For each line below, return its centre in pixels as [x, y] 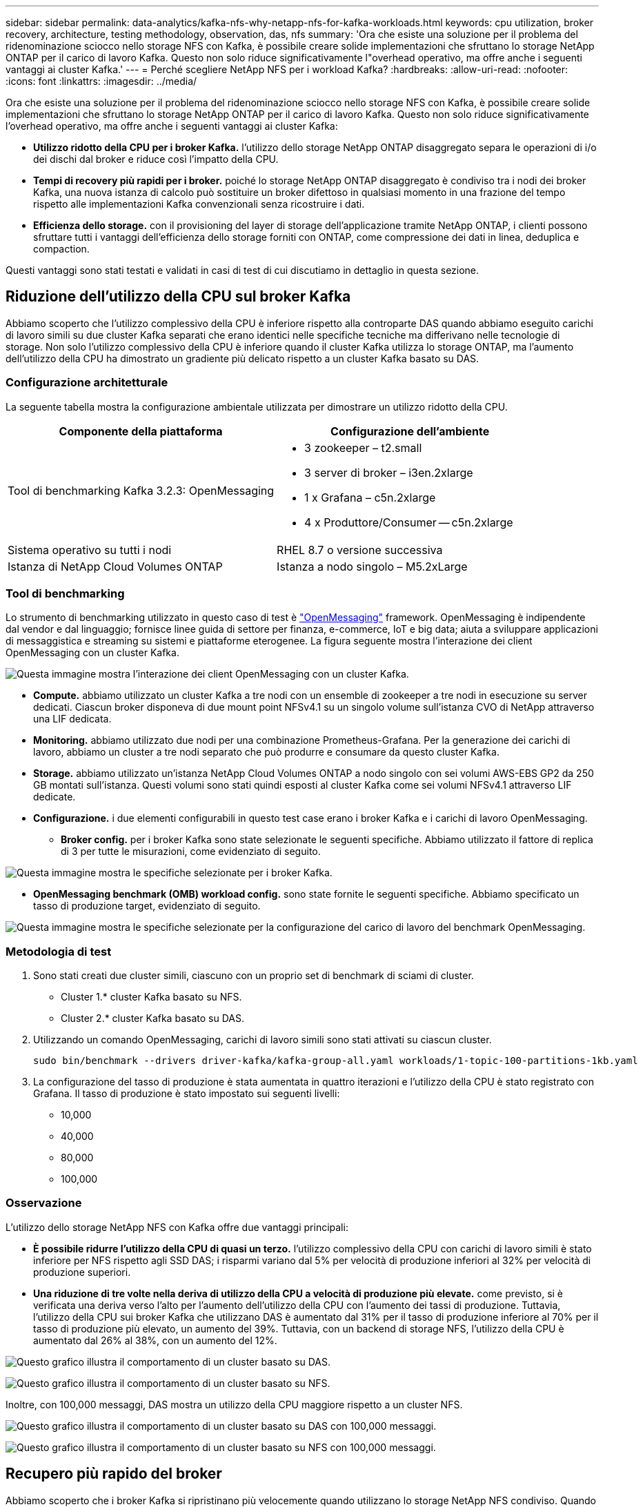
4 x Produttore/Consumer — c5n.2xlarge [409, 522]
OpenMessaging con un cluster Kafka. [92, 653]
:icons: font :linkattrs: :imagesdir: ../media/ [101, 81]
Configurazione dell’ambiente [410, 431]
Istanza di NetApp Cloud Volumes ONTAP [115, 566]
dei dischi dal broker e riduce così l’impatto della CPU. [156, 159]
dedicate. [55, 797]
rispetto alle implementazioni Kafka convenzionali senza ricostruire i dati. [199, 204]
